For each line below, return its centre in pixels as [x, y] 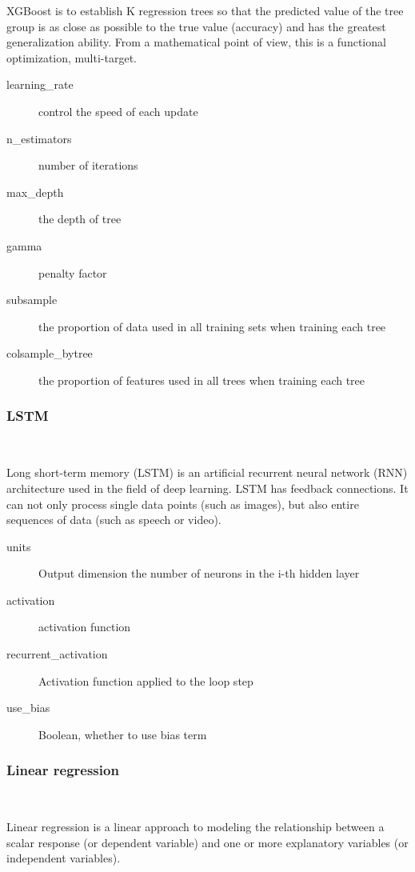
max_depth [35, 192]
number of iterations [88, 165]
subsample [32, 300]
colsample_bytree [50, 353]
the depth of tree [80, 219]
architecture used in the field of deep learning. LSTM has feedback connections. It [207, 488]
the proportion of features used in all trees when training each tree [202, 380]
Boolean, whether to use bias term [123, 734]
